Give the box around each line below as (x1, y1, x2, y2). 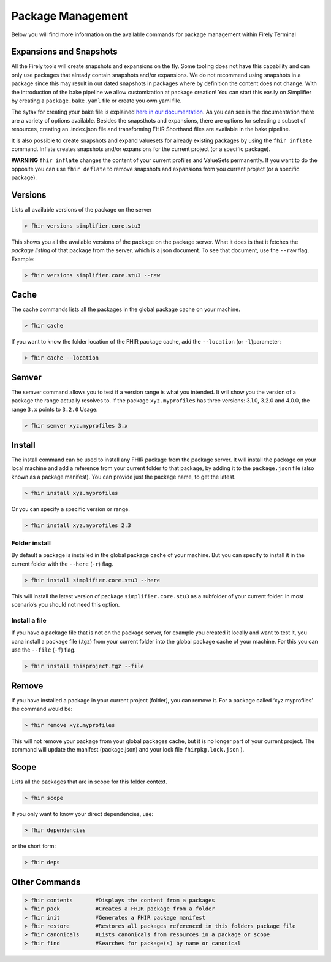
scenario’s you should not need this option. (11, 601, 120, 609)
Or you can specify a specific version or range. (11, 505, 130, 512)
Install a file (11, 616, 47, 625)
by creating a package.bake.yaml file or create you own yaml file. (11, 97, 182, 104)
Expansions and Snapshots (11, 47, 118, 57)
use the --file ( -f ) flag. (11, 646, 76, 653)
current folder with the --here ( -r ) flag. (11, 560, 113, 568)
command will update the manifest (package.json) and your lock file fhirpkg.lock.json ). (11, 746, 245, 753)
